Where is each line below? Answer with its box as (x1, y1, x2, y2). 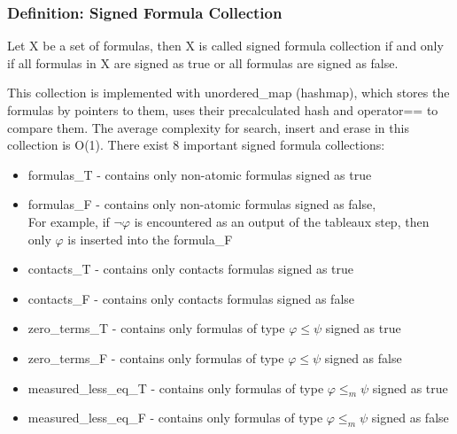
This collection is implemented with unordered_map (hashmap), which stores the (7, 83, 450, 102)
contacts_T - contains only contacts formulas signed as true (27, 260, 354, 278)
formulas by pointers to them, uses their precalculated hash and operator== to (7, 101, 438, 119)
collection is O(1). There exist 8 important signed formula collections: (7, 136, 385, 154)
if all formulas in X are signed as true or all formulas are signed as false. (7, 53, 399, 72)
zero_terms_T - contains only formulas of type (27, 319, 285, 337)
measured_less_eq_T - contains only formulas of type (27, 378, 324, 397)
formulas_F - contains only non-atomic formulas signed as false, (27, 195, 376, 213)
